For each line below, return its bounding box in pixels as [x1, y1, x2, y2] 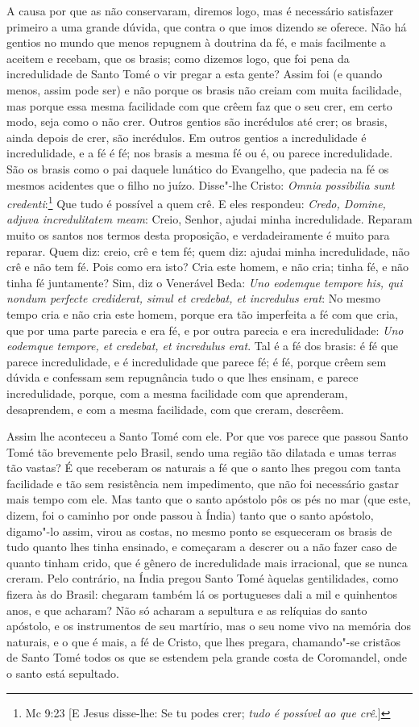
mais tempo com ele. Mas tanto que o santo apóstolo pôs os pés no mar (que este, [6, 491, 411, 508]
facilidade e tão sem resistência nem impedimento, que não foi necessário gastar [6, 474, 400, 491]
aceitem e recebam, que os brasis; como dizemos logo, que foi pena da [6, 49, 350, 66]
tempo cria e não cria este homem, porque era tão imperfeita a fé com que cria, [6, 305, 398, 322]
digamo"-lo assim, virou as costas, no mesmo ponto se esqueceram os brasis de [6, 522, 392, 539]
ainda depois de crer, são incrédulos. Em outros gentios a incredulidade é [6, 128, 367, 145]
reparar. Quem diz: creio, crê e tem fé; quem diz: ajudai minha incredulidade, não [6, 242, 410, 259]
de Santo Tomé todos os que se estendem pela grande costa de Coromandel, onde [6, 649, 408, 666]
